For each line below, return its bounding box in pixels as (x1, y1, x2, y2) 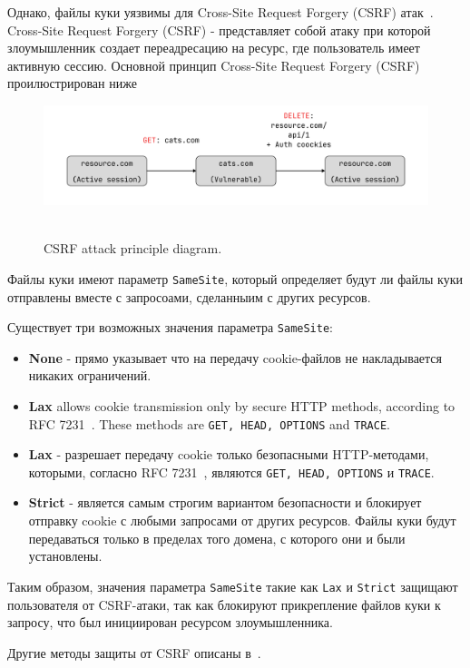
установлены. (28, 546, 103, 565)
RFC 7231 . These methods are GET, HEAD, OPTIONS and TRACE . (28, 414, 390, 433)
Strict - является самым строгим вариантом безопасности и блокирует (28, 493, 422, 512)
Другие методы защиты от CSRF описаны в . (7, 643, 261, 662)
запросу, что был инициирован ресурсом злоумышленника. (7, 613, 333, 632)
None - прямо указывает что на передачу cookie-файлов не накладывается (28, 348, 443, 367)
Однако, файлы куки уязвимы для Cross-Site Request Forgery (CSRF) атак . (7, 3, 434, 21)
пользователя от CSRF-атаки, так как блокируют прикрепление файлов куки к (7, 594, 441, 614)
